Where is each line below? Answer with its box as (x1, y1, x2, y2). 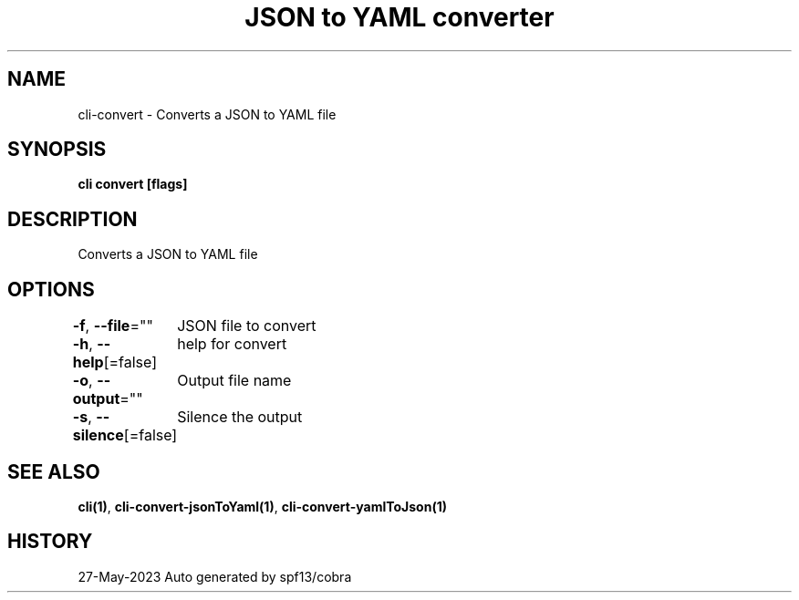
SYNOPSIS (7, 138, 107, 161)
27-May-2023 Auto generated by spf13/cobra (78, 568, 352, 584)
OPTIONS (7, 277, 95, 301)
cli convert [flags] (78, 176, 188, 192)
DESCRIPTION (7, 207, 138, 231)
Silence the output (177, 408, 303, 427)
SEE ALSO (7, 460, 100, 483)
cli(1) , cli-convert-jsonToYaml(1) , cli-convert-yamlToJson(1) (78, 498, 447, 514)
